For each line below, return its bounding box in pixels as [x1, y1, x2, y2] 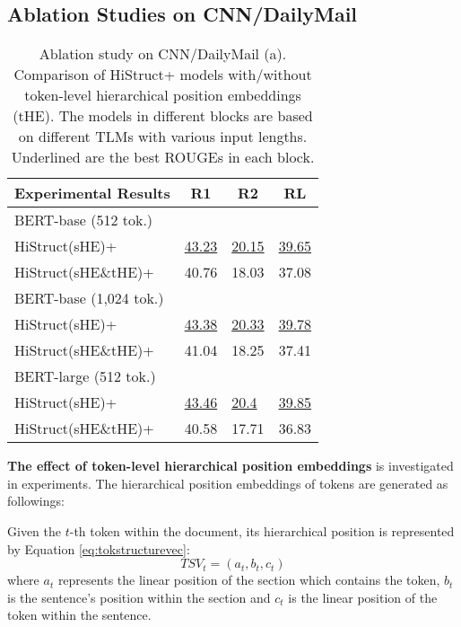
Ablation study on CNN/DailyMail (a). [39, 43, 287, 65]
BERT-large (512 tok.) [14, 366, 156, 387]
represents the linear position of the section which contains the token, [57, 570, 440, 589]
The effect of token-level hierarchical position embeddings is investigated [7, 456, 454, 475]
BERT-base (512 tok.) [14, 209, 153, 231]
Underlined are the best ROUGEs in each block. [11, 146, 315, 168]
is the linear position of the [288, 587, 438, 606]
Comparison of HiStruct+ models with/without [13, 64, 312, 85]
